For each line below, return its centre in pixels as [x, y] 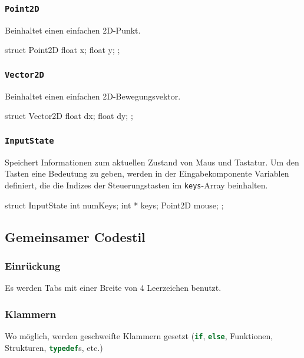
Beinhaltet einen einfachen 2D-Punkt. [73, 30]
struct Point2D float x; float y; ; [62, 50]
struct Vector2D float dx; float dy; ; [69, 116]
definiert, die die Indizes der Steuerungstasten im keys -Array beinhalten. [136, 185]
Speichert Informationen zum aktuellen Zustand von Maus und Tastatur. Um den [152, 162]
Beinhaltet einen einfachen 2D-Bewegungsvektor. [93, 96]
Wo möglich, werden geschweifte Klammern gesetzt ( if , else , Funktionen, [139, 335]
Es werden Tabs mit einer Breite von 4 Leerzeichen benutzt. [113, 288]
